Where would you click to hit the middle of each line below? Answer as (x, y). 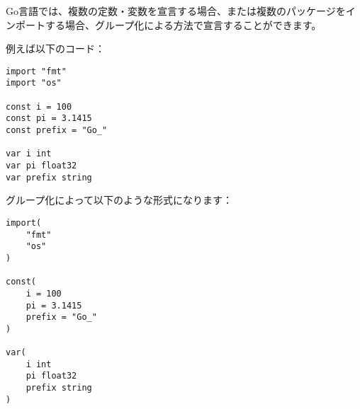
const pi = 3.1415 (49, 119)
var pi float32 (41, 166)
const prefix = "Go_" (57, 131)
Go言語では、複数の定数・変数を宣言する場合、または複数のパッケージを (176, 11)
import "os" (34, 83)
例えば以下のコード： (55, 48)
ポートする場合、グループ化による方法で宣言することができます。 (168, 24)
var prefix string (49, 177)
